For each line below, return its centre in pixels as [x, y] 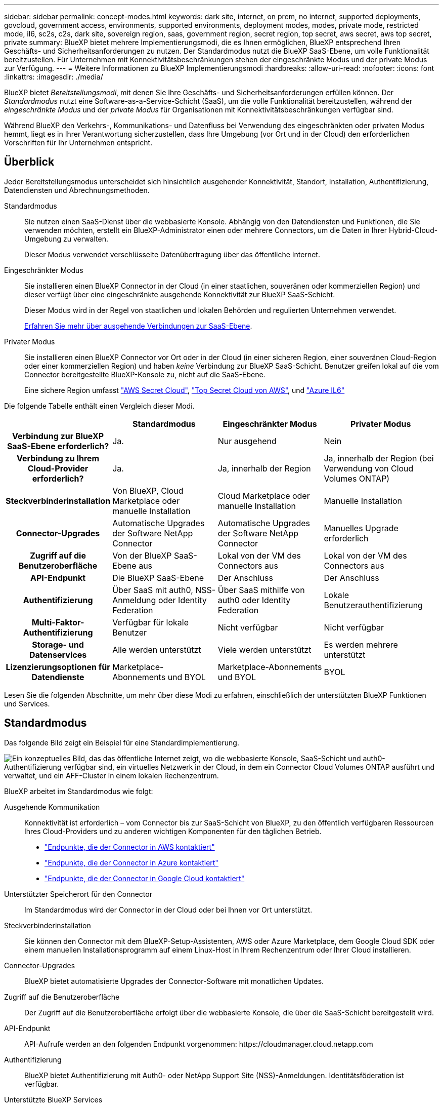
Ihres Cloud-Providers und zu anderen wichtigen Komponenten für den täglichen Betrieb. [173, 831]
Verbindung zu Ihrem [58, 458]
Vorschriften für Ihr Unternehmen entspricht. [78, 143]
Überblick [29, 162]
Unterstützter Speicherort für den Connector [78, 894]
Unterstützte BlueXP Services [53, 1099]
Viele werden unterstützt [264, 649]
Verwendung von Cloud [369, 468]
